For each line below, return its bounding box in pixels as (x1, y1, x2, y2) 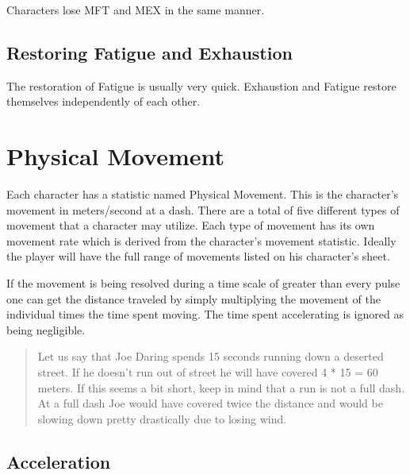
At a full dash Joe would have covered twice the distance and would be (37, 395, 383, 411)
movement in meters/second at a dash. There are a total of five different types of (6, 201, 400, 218)
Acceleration (6, 449, 111, 473)
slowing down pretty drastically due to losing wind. (37, 410, 287, 427)
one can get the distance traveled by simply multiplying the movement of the (6, 290, 381, 307)
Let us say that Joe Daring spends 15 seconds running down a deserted (37, 348, 384, 365)
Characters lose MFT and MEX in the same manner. (6, 2, 265, 17)
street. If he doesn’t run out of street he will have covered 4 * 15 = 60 (37, 364, 378, 380)
